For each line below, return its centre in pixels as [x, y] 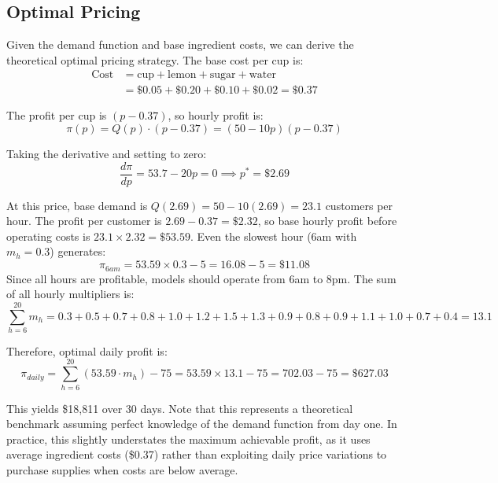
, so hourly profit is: [216, 115]
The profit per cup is [57, 115]
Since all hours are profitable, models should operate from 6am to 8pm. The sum [201, 278]
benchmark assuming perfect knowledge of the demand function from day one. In [202, 424]
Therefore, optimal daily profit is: [87, 350]
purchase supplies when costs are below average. [122, 469]
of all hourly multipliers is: [70, 294]
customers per [359, 205]
